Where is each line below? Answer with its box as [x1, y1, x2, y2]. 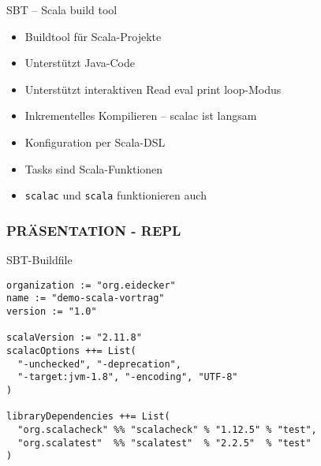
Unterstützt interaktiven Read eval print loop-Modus [24, 80, 282, 97]
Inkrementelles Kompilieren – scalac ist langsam [24, 107, 257, 124]
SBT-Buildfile [6, 252, 73, 268]
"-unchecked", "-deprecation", [17, 358, 181, 370]
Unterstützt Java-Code [24, 54, 135, 71]
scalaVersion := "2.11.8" [6, 332, 142, 344]
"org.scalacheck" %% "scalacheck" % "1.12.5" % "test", [17, 423, 317, 435]
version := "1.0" [6, 305, 97, 317]
